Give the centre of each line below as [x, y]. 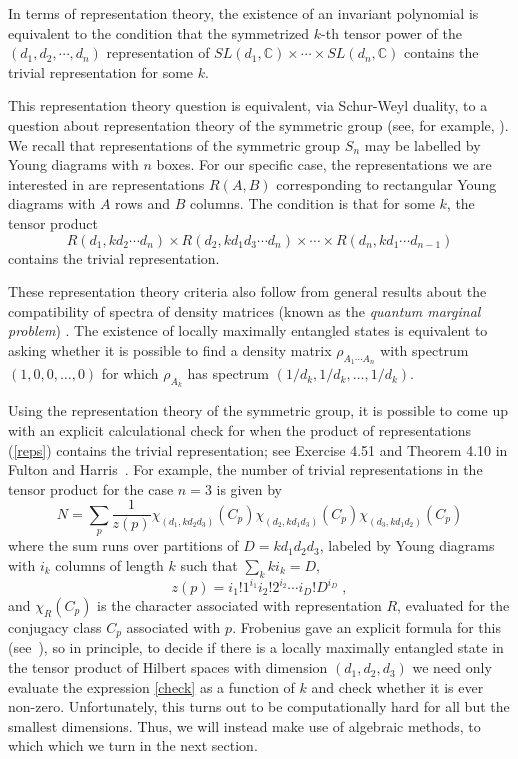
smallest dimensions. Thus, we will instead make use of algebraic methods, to [244, 725]
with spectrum [424, 349]
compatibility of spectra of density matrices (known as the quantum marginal [244, 310]
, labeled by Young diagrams [407, 545]
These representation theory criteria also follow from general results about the [247, 291]
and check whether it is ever [397, 686]
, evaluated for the [453, 605]
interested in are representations [106, 183]
